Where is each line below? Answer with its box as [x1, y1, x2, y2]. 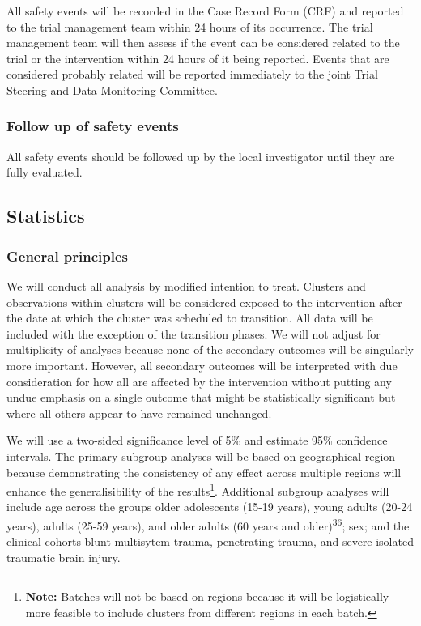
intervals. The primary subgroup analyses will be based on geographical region [6, 447, 396, 464]
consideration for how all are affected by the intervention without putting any [6, 373, 392, 390]
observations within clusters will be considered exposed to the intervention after [6, 293, 402, 310]
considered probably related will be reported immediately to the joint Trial [6, 66, 378, 83]
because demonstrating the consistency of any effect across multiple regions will [6, 463, 402, 480]
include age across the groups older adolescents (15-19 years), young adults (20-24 [6, 498, 413, 515]
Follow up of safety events [6, 116, 179, 136]
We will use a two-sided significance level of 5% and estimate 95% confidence [6, 432, 388, 449]
